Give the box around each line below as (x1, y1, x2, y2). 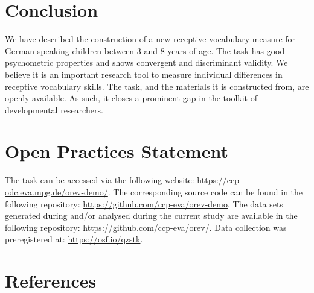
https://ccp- (197, 174, 242, 186)
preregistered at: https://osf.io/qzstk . (5, 233, 143, 245)
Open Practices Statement (5, 139, 228, 163)
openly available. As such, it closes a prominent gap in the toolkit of (5, 92, 258, 104)
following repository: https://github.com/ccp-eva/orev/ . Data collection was (5, 221, 287, 233)
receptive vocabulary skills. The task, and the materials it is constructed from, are (5, 80, 309, 92)
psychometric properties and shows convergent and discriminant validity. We (5, 56, 288, 69)
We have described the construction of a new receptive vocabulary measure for (5, 33, 296, 45)
